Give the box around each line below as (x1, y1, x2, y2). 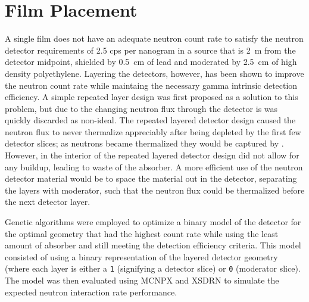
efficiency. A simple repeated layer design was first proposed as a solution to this (5, 91, 298, 103)
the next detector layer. (5, 195, 90, 208)
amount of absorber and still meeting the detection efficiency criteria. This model (5, 239, 301, 251)
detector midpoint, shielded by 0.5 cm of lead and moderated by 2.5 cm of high (5, 55, 297, 68)
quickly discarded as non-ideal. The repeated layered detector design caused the (5, 114, 296, 126)
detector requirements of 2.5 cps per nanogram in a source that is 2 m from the (5, 43, 296, 56)
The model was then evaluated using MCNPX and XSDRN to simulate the (5, 274, 279, 287)
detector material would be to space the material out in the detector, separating (5, 172, 297, 185)
